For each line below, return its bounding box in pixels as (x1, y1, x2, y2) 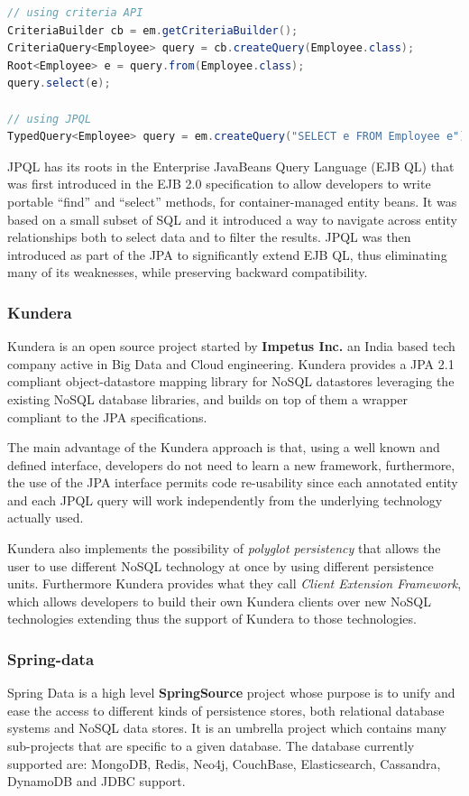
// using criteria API (7, 6, 143, 19)
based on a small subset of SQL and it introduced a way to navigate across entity (7, 209, 457, 228)
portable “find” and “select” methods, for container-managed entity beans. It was (7, 191, 457, 210)
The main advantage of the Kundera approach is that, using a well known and (7, 438, 440, 457)
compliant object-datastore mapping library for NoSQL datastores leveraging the (7, 372, 455, 391)
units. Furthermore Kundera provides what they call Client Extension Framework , (7, 574, 462, 593)
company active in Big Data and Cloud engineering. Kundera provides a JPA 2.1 (7, 354, 455, 373)
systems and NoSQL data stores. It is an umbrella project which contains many (7, 718, 446, 737)
